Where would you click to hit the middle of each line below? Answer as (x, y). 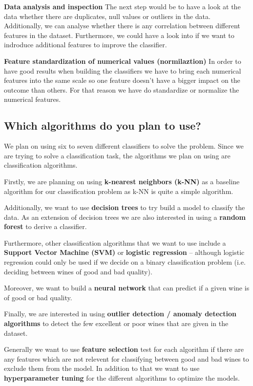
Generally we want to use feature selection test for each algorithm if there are (124, 349)
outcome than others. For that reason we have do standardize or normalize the (122, 89)
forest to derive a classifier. (45, 226)
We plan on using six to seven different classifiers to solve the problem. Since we (124, 146)
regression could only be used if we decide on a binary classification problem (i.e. (125, 262)
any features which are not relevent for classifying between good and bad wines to (126, 358)
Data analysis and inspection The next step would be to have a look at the (122, 6)
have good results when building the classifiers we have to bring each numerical (123, 70)
